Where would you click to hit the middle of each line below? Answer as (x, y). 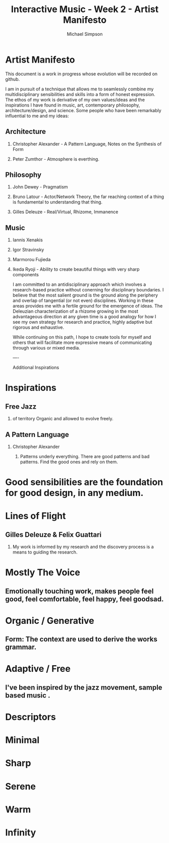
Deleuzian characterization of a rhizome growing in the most (75, 311)
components (25, 275)
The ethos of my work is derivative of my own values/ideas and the (75, 100)
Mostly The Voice (43, 573)
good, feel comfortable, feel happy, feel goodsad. (84, 599)
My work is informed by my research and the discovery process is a (83, 547)
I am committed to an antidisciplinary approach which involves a (79, 284)
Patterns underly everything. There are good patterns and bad (85, 456)
